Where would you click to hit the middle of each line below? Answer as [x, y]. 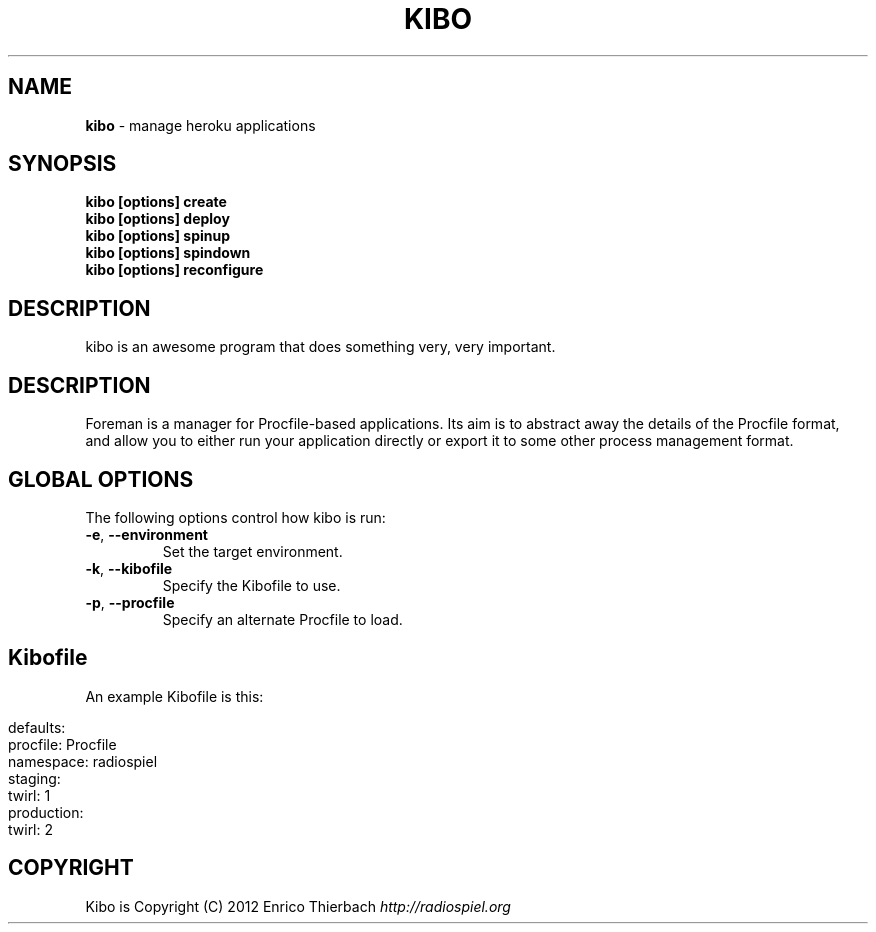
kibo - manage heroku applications [200, 125]
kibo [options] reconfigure [174, 270]
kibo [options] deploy [157, 219]
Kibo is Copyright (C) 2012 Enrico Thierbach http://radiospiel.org [298, 906]
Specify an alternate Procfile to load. [282, 619]
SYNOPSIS [62, 164]
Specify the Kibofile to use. [251, 585]
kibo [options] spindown [168, 253]
